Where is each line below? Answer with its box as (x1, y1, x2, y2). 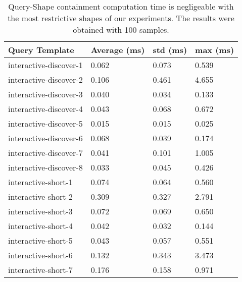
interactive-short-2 (8, 191, 73, 202)
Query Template (8, 44, 74, 55)
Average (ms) (90, 44, 145, 55)
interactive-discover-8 (8, 161, 83, 173)
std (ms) (153, 44, 187, 55)
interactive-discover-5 (8, 118, 83, 129)
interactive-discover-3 (8, 88, 83, 100)
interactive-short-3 (8, 205, 73, 217)
